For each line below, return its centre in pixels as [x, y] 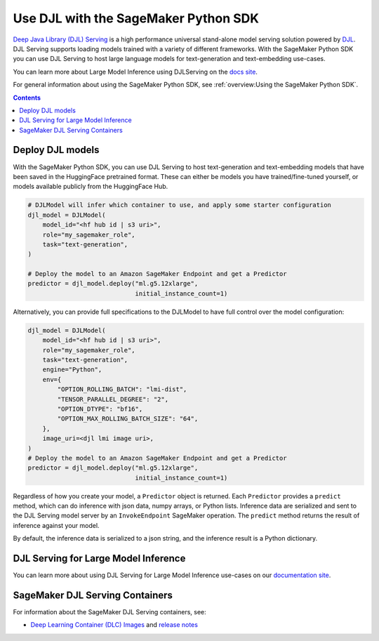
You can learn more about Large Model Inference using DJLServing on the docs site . [135, 72]
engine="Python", [72, 370]
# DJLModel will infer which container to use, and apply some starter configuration [179, 205]
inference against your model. [56, 525]
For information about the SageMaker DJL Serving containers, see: [109, 612]
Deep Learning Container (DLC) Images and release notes [114, 625]
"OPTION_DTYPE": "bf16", [100, 409]
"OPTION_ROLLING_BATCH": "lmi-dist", [122, 389]
